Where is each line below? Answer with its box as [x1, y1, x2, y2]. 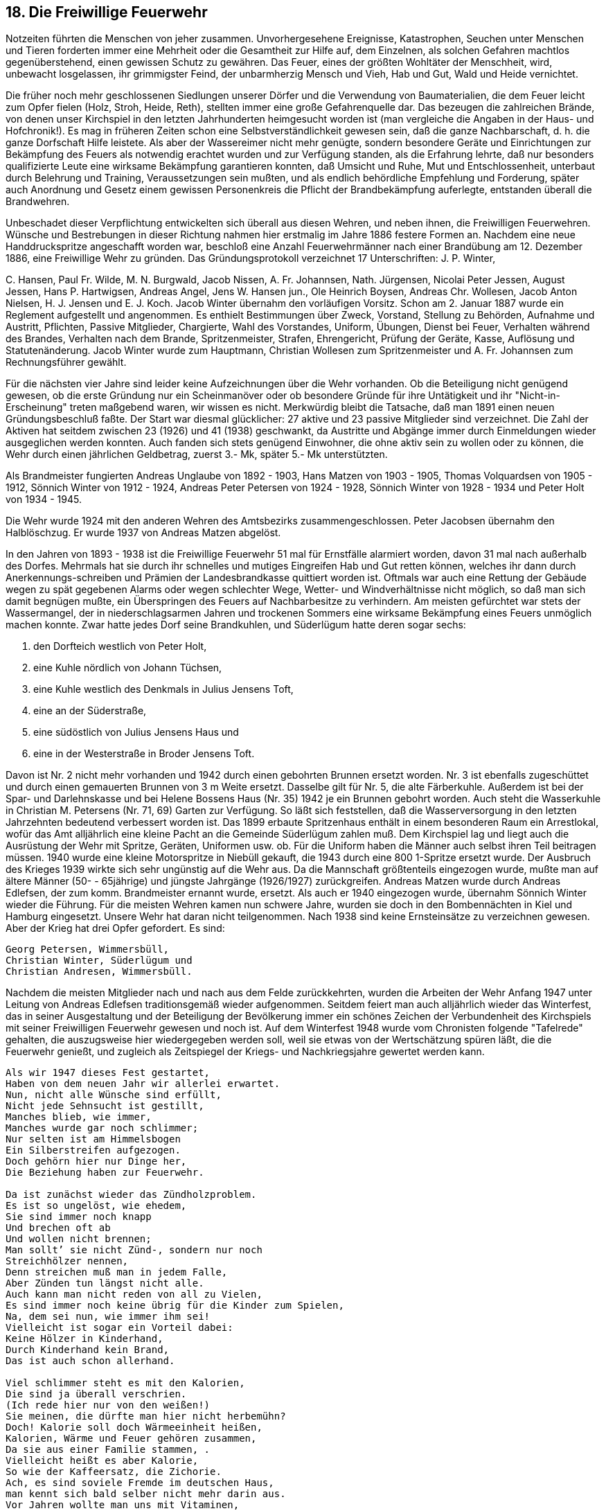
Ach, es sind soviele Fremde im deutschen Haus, [6, 1477, 274, 1489]
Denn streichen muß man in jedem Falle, [6, 1266, 228, 1278]
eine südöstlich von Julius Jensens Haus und [33, 726, 239, 739]
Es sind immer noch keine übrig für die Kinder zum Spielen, [6, 1300, 344, 1311]
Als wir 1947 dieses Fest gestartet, [6, 1067, 211, 1079]
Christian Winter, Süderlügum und [6, 955, 193, 966]
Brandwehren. [6, 195, 70, 208]
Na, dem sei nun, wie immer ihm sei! [6, 1311, 211, 1323]
